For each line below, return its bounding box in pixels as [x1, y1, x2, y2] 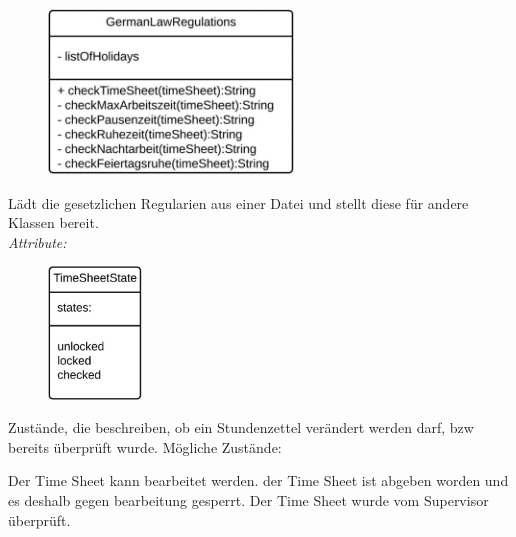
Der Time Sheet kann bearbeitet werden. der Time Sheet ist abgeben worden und [8, 470, 509, 491]
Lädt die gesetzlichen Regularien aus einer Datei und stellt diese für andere [8, 192, 469, 213]
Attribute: [8, 231, 67, 252]
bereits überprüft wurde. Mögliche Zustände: [8, 436, 282, 457]
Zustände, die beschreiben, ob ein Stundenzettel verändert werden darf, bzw [8, 417, 474, 438]
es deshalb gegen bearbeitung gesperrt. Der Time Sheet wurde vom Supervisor [8, 490, 489, 511]
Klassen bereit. [8, 212, 99, 233]
